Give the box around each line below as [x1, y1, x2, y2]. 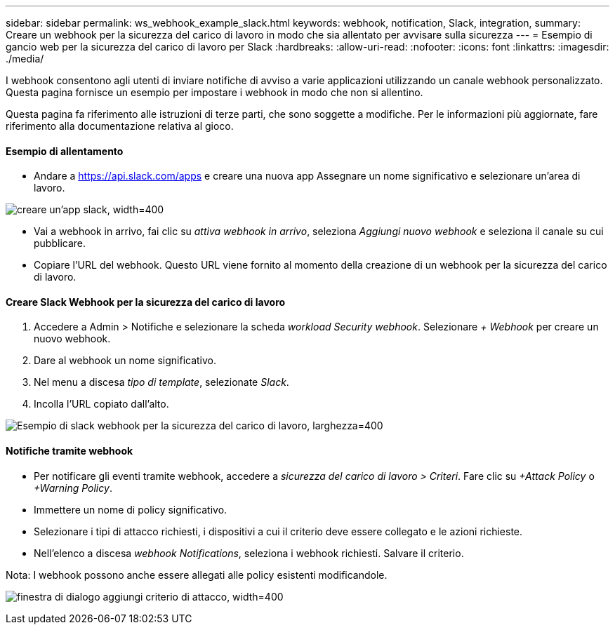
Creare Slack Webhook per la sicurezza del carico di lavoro [6, 295, 286, 308]
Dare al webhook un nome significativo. [34, 354, 217, 367]
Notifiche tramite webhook [6, 445, 133, 457]
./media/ [6, 53, 44, 65]
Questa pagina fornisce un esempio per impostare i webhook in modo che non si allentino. [6, 86, 423, 98]
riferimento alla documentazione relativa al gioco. [6, 120, 234, 132]
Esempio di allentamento [6, 145, 124, 157]
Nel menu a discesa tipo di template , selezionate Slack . [34, 376, 289, 389]
